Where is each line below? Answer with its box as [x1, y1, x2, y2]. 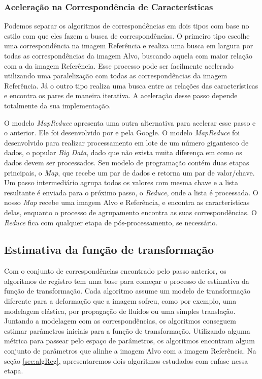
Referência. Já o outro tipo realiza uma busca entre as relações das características [4, 80, 258, 91]
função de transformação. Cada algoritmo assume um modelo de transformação [4, 285, 251, 296]
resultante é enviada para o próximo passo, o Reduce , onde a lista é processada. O [4, 187, 258, 197]
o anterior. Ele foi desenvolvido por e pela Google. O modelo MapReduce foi [4, 127, 240, 138]
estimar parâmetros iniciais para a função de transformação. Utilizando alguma [4, 325, 250, 336]
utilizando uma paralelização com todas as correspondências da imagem [4, 70, 227, 81]
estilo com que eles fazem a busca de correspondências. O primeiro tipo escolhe [4, 30, 250, 41]
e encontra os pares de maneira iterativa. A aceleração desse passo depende [4, 90, 238, 101]
